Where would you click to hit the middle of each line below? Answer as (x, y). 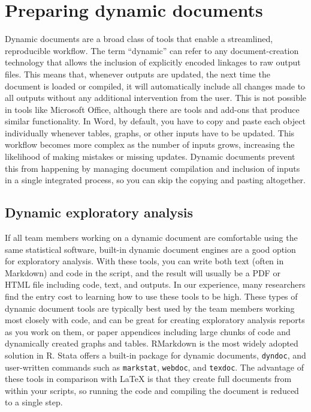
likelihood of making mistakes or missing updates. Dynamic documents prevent (150, 156)
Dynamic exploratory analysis (99, 212)
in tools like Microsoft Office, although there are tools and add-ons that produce (152, 109)
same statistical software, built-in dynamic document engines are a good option (150, 249)
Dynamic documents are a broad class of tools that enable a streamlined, (139, 39)
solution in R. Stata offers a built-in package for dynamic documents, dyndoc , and (155, 355)
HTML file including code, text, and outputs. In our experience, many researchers (155, 284)
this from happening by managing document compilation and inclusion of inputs (153, 168)
